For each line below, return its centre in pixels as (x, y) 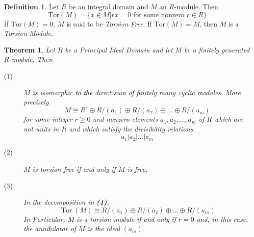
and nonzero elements (125, 119)
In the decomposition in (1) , (66, 202)
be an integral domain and (109, 6)
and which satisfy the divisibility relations (131, 128)
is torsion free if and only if (74, 169)
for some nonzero (159, 15)
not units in (41, 128)
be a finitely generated (217, 49)
